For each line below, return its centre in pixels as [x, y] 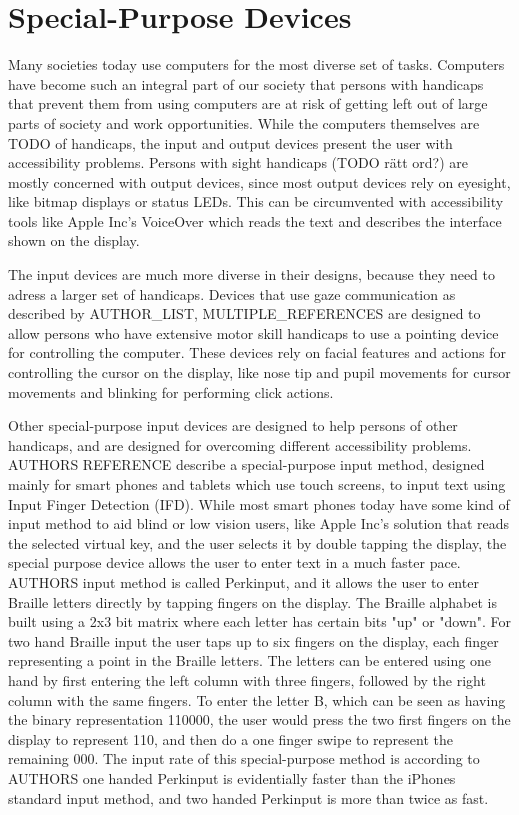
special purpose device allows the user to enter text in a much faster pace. [234, 562]
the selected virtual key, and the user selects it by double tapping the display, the [257, 542]
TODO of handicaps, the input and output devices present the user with [230, 142]
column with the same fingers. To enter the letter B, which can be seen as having [257, 699]
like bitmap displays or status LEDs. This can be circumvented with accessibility [256, 201]
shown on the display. [74, 240]
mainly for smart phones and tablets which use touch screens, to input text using [257, 484]
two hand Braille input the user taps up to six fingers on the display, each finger [253, 640]
